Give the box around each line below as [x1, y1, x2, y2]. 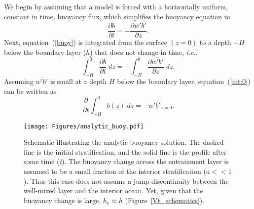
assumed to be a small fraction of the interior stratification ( [24, 166, 206, 176]
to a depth [199, 37, 231, 47]
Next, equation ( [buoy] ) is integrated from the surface [4, 37, 167, 47]
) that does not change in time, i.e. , [90, 47, 198, 57]
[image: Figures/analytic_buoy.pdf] [24, 123, 144, 130]
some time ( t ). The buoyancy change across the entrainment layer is [24, 156, 229, 167]
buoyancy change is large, [24, 195, 101, 205]
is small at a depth [50, 76, 107, 86]
